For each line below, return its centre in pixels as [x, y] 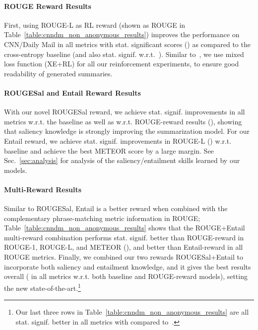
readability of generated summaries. [58, 73]
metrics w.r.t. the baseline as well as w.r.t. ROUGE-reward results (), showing [123, 121]
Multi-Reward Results [43, 189]
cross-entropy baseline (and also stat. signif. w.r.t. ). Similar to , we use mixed [124, 54]
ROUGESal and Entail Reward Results [72, 92]
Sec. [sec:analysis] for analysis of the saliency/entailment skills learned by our [122, 160]
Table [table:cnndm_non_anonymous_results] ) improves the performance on [122, 34]
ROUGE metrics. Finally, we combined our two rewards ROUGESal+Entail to [124, 257]
